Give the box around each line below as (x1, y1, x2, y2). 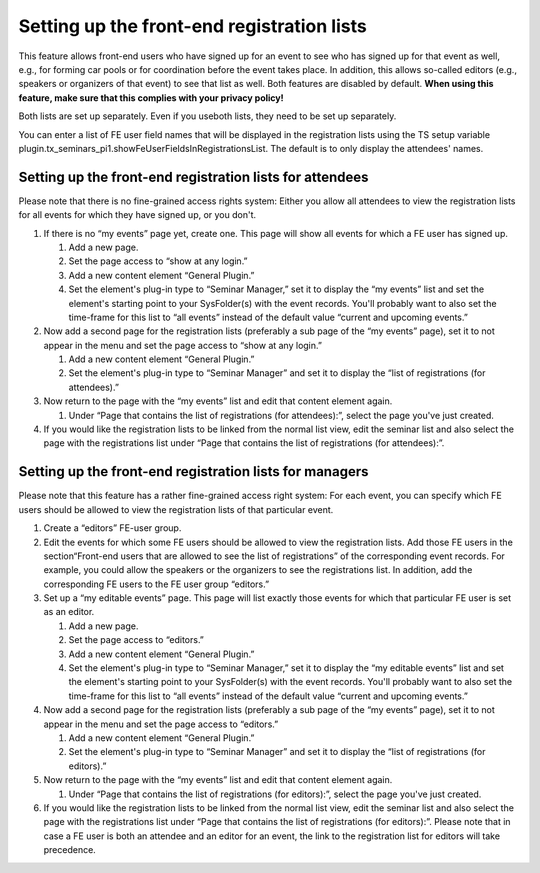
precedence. (43, 844, 97, 856)
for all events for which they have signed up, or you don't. (18, 209, 257, 221)
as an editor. (43, 606, 95, 618)
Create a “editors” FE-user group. (43, 522, 182, 534)
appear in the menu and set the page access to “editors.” (43, 718, 279, 730)
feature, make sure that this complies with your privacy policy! (18, 91, 284, 104)
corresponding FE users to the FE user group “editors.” (43, 578, 270, 590)
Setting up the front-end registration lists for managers (18, 463, 369, 480)
